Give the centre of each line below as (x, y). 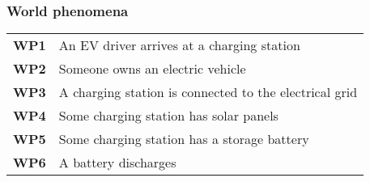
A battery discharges (117, 163)
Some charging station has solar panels (168, 116)
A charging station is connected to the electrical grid (208, 92)
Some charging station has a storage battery (184, 139)
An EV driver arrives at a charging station (179, 45)
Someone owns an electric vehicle (152, 69)
